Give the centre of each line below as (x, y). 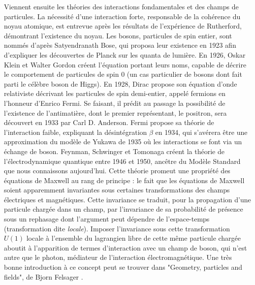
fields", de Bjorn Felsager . (44, 276)
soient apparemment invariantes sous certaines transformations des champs (117, 190)
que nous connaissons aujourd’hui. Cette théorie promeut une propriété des (117, 171)
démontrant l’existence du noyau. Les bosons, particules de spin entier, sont (118, 35)
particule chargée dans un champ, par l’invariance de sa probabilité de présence (124, 209)
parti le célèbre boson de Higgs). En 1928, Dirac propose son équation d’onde (121, 83)
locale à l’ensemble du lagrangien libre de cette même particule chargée (134, 238)
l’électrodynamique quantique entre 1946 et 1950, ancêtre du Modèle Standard (122, 161)
